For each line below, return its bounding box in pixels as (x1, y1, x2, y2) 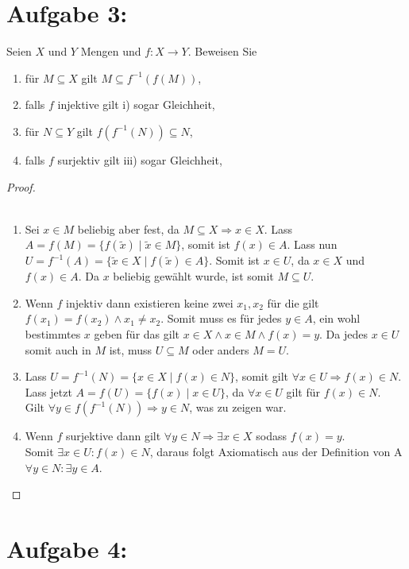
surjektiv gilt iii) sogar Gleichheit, (57, 151, 222, 168)
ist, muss (109, 341, 152, 358)
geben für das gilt (94, 326, 179, 343)
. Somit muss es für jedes (160, 310, 282, 327)
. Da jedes (319, 326, 368, 343)
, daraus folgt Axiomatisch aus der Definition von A (149, 443, 403, 460)
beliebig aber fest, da (77, 220, 179, 237)
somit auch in (25, 341, 91, 358)
